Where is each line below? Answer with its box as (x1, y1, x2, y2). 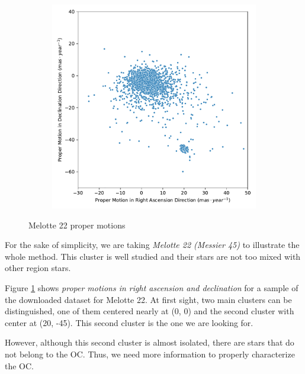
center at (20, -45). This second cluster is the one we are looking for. (5, 316, 253, 328)
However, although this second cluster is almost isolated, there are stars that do (5, 336, 294, 349)
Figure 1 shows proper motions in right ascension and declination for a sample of (5, 281, 298, 294)
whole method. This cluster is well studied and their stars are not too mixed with (5, 250, 301, 262)
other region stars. (5, 262, 71, 274)
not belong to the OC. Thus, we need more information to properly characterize (5, 347, 295, 360)
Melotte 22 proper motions (28, 218, 126, 231)
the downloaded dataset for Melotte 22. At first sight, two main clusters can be (5, 293, 292, 305)
